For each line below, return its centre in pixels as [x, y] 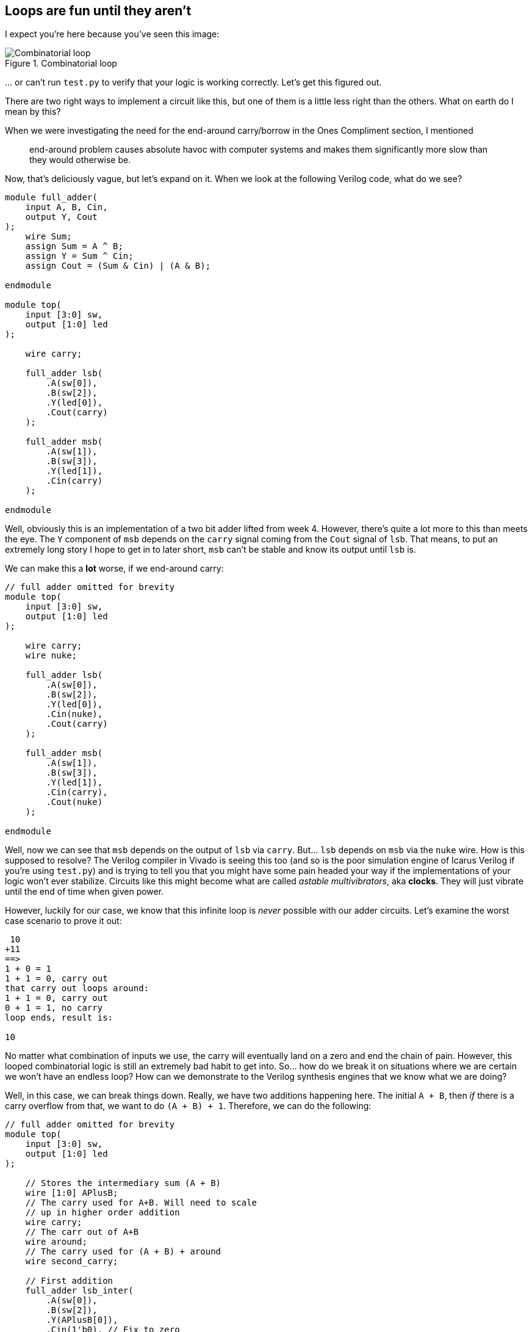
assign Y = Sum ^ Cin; [79, 256]
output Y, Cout [61, 217]
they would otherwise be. [80, 160]
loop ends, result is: [59, 1018]
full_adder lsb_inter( [79, 1291]
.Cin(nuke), [74, 714]
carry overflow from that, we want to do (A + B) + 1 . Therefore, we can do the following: [188, 1106]
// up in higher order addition [102, 1213]
